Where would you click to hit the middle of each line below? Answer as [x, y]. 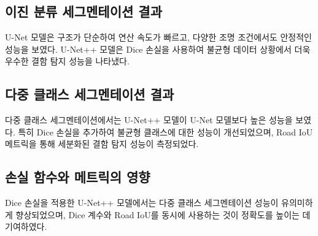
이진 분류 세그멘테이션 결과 [83, 11]
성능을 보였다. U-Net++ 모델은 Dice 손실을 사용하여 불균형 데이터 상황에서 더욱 [158, 49]
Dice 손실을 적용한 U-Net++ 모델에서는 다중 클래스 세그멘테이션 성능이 [142, 203]
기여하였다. [26, 226]
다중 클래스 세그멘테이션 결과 [90, 94]
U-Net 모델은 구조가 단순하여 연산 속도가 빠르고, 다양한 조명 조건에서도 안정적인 [158, 37]
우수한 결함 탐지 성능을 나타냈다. [67, 61]
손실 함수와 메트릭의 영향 [78, 177]
